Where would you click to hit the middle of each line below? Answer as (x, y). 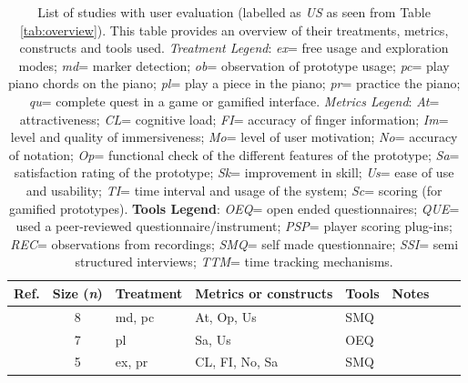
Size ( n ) (77, 292)
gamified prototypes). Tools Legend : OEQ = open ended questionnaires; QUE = (234, 208)
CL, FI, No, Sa (237, 362)
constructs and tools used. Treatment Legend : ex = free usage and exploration (234, 48)
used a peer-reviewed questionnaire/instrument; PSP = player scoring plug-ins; (234, 226)
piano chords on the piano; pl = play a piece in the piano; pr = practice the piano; (234, 83)
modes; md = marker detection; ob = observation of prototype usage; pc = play (234, 65)
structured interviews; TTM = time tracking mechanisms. (234, 262)
